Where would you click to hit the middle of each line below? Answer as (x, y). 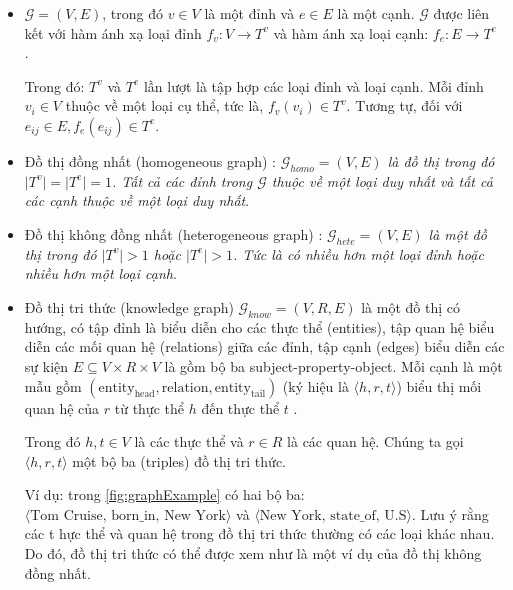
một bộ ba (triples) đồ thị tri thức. (179, 460)
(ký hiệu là (315, 385)
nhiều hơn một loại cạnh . (100, 273)
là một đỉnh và (249, 13)
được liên (461, 13)
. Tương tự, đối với (404, 105)
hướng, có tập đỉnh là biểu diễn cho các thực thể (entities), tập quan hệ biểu (259, 326)
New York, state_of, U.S (333, 515)
